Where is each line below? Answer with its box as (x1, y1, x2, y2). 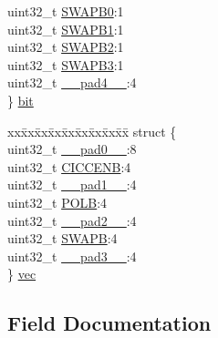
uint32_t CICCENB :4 (7, 157, 131, 176)
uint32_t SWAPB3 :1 (7, 55, 124, 74)
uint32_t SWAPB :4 (7, 229, 118, 248)
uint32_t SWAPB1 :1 (7, 19, 124, 38)
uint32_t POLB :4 (7, 192, 108, 211)
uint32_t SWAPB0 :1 (7, 2, 124, 20)
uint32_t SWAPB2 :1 (7, 37, 124, 56)
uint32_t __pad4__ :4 (7, 73, 137, 92)
